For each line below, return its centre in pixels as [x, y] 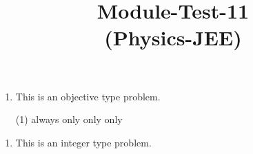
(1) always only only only [69, 119]
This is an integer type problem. [83, 142]
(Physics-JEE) [173, 37]
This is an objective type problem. [88, 96]
